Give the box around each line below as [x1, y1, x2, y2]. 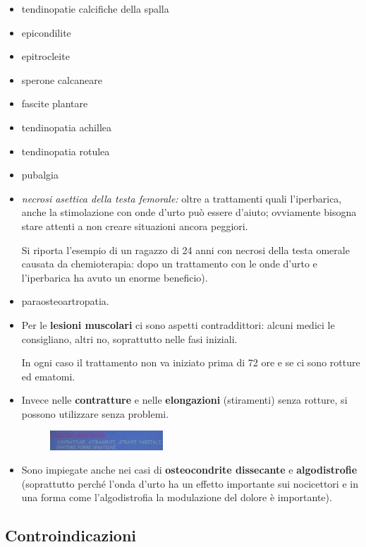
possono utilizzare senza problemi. [21, 406, 169, 421]
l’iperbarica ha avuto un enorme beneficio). [21, 270, 208, 284]
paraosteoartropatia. [21, 294, 109, 308]
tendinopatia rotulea [21, 143, 110, 158]
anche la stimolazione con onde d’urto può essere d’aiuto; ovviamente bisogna [21, 205, 357, 220]
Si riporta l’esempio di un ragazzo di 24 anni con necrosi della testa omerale [21, 242, 350, 257]
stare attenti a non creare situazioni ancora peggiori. [21, 218, 248, 233]
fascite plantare [21, 96, 88, 111]
